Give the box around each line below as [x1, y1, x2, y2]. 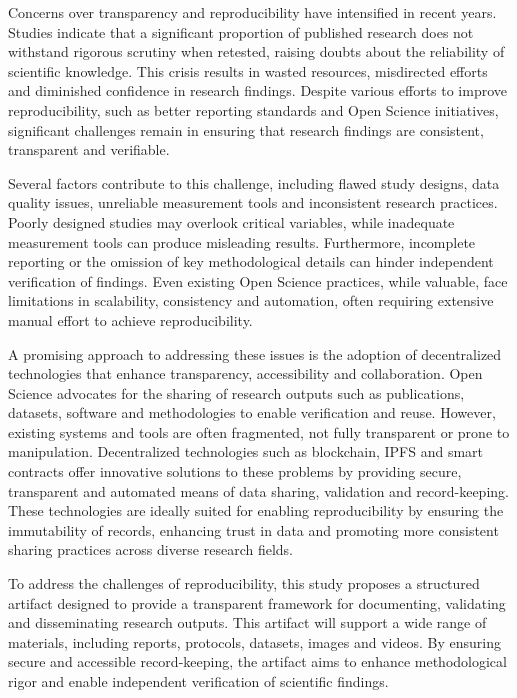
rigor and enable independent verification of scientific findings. [8, 671, 389, 691]
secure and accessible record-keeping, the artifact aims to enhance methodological [8, 651, 507, 672]
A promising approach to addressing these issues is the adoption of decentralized [8, 343, 502, 364]
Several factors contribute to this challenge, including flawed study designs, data [8, 172, 500, 193]
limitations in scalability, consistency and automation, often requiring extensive [8, 290, 494, 311]
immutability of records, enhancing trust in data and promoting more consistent [8, 519, 499, 540]
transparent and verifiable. [8, 139, 170, 160]
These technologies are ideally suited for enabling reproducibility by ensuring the [8, 500, 504, 521]
